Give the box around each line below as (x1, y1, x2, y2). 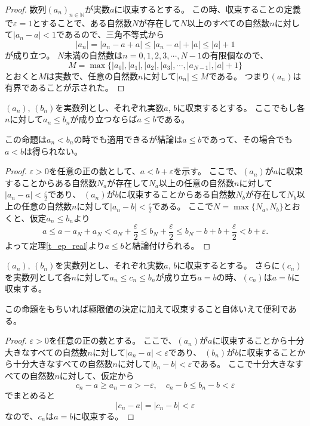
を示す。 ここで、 (173, 165, 243, 177)
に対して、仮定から (59, 369, 134, 381)
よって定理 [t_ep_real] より (5, 239, 105, 251)
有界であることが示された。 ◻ (5, 81, 125, 94)
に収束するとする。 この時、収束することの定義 (114, 3, 301, 15)
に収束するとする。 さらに (177, 259, 280, 271)
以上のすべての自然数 (186, 16, 270, 29)
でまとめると (5, 389, 55, 402)
